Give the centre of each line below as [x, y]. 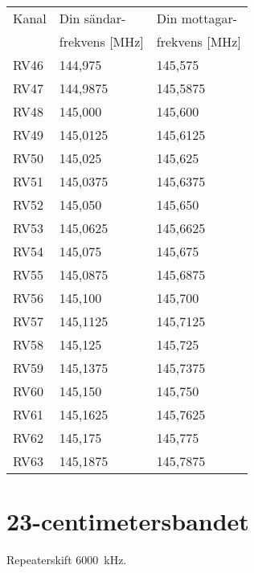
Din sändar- [92, 18]
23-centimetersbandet [128, 521]
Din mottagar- [197, 18]
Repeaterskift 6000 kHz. [67, 560]
